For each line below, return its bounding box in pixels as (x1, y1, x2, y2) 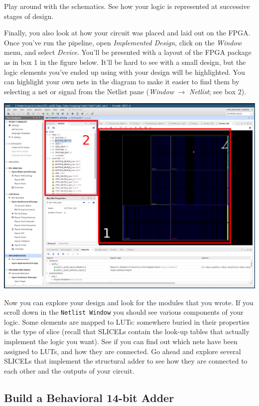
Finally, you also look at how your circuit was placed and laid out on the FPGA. (4, 27, 251, 38)
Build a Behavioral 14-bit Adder (4, 390, 174, 405)
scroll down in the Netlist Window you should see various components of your (4, 307, 244, 317)
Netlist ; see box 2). (189, 86, 247, 96)
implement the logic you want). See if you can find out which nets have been (4, 336, 238, 346)
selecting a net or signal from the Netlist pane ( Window (4, 86, 174, 96)
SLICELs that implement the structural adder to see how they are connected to (4, 356, 248, 366)
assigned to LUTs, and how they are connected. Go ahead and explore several (4, 346, 241, 356)
